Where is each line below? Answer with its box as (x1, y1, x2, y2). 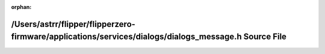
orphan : (11, 4, 32, 10)
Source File (243, 32, 287, 42)
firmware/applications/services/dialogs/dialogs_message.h (11, 32, 242, 42)
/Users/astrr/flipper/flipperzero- (11, 19, 135, 29)
